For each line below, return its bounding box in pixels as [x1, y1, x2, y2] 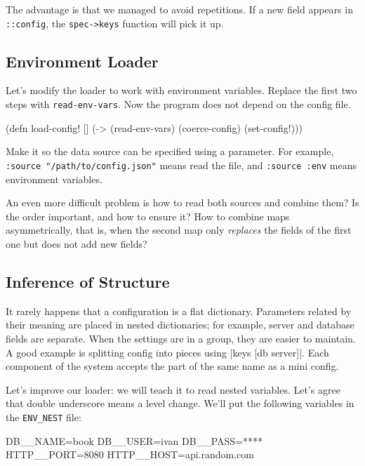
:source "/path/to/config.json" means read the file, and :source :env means [6, 157, 357, 172]
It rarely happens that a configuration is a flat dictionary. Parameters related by [6, 303, 352, 318]
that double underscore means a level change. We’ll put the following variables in [6, 396, 354, 411]
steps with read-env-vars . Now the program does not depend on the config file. [6, 97, 351, 112]
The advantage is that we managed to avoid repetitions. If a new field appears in [6, 2, 353, 16]
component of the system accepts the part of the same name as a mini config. [6, 359, 339, 373]
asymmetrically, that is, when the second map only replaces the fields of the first [6, 222, 352, 237]
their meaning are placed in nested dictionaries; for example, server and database [6, 317, 354, 332]
